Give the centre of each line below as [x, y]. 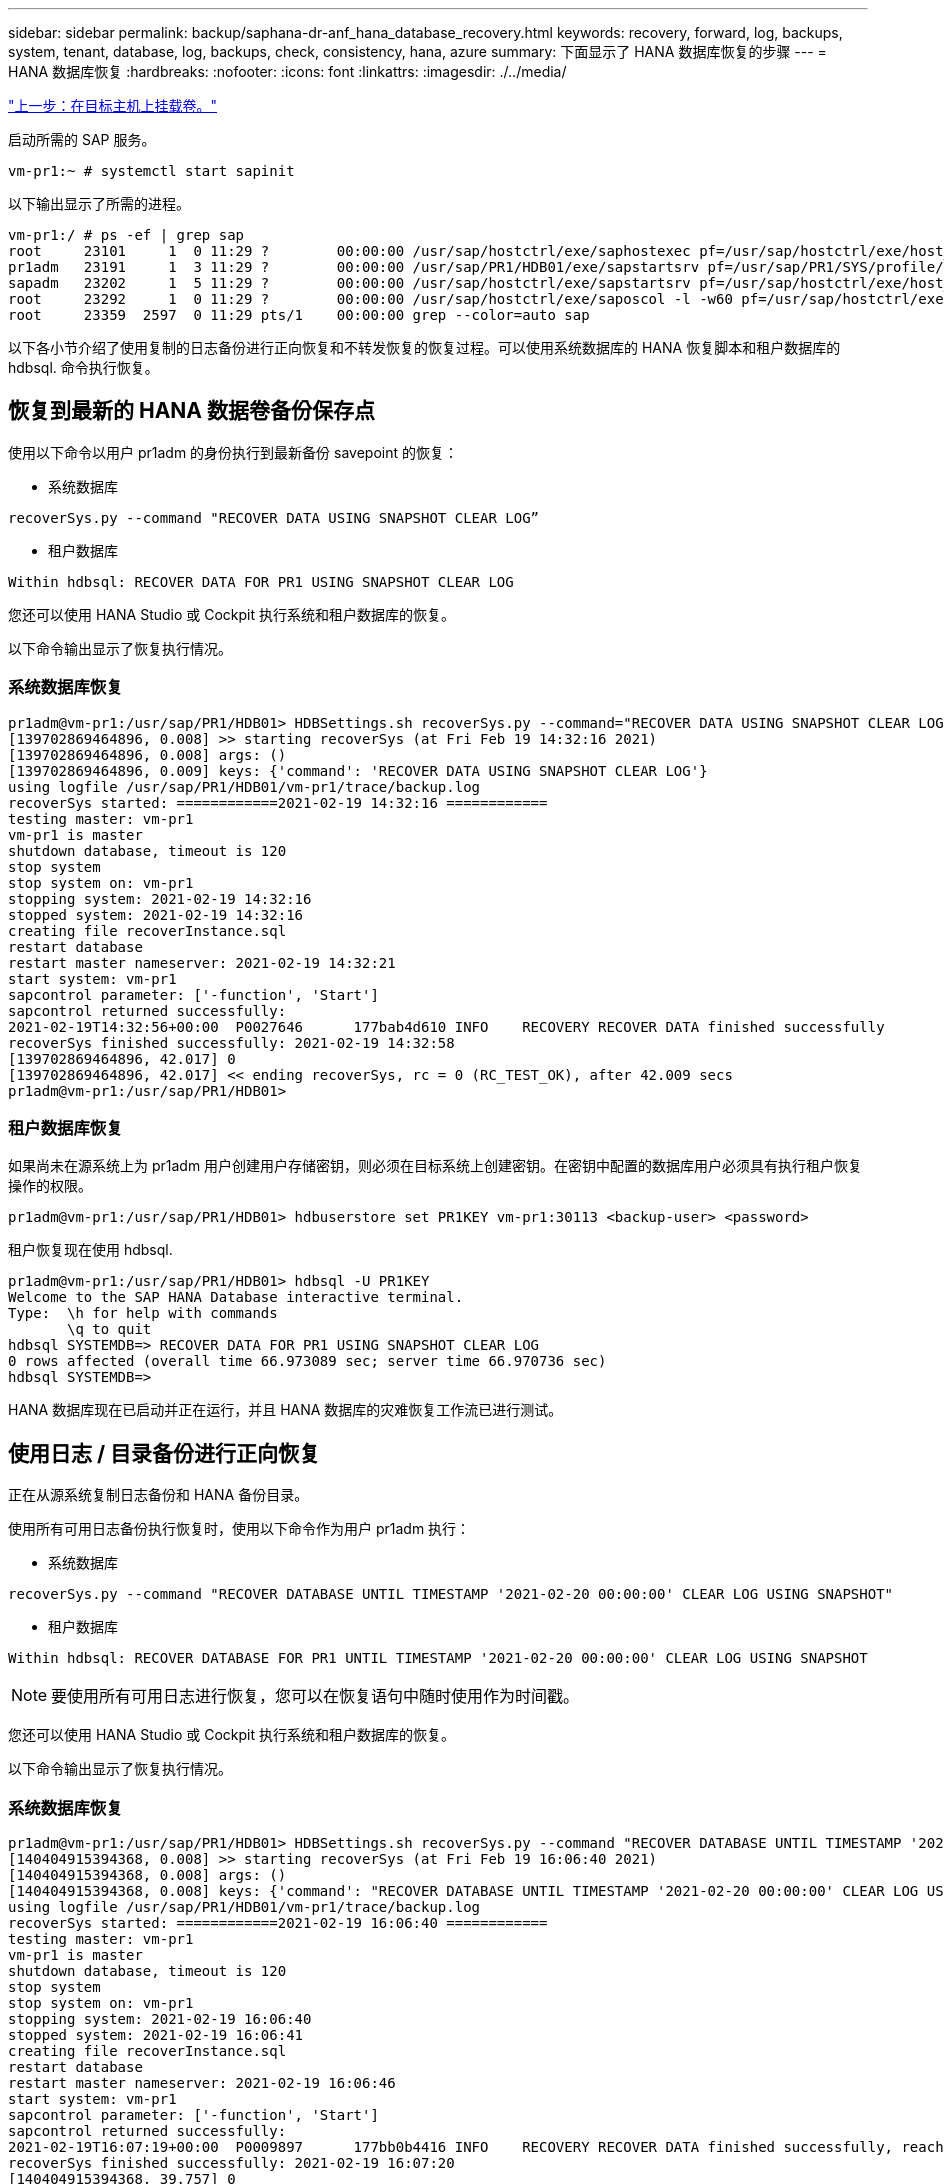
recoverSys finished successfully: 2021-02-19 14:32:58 [231, 1042]
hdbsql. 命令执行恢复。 [83, 367]
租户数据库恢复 [65, 1127]
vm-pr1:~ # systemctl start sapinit [151, 171]
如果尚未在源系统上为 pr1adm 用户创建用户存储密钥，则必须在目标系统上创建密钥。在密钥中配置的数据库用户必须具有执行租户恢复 [435, 1166]
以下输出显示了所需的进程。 [99, 203]
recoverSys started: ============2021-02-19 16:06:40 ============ [278, 1922]
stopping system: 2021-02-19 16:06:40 [160, 2018]
